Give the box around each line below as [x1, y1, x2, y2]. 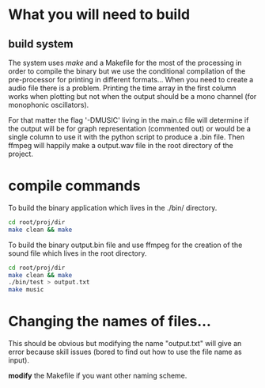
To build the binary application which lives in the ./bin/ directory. [8, 203, 218, 212]
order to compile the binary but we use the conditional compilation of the [8, 67, 246, 76]
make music [8, 286, 44, 294]
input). [8, 356, 30, 365]
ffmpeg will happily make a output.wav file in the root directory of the [8, 141, 233, 150]
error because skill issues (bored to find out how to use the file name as [8, 347, 243, 357]
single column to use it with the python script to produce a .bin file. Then [8, 132, 245, 142]
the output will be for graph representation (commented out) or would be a [8, 124, 252, 133]
